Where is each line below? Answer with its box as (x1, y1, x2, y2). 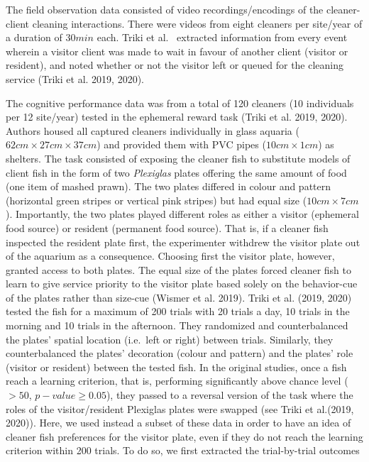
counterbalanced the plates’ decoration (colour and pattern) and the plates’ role (6, 346, 353, 361)
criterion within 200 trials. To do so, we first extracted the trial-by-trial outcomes (6, 443, 360, 458)
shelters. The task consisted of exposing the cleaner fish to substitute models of (6, 150, 351, 165)
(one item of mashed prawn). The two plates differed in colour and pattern (6, 179, 331, 194)
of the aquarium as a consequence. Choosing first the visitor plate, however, (6, 248, 335, 263)
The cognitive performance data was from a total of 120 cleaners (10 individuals (6, 95, 354, 110)
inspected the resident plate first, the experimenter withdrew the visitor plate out (6, 234, 360, 249)
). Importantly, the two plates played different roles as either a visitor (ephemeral (6, 207, 359, 221)
